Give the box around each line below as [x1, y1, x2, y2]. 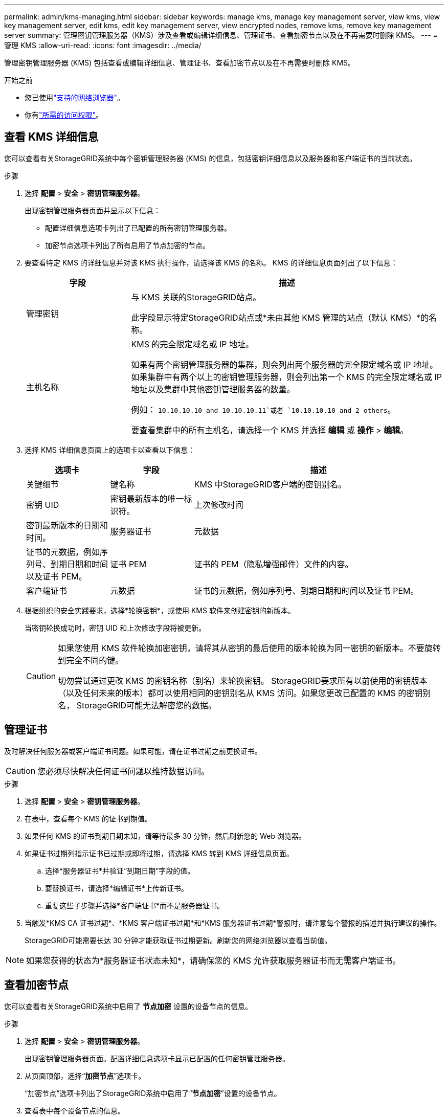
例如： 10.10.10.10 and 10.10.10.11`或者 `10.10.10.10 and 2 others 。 [131, 404, 396, 415]
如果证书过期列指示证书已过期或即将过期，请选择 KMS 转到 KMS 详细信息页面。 [25, 848, 294, 858]
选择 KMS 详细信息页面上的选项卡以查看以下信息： [25, 445, 195, 454]
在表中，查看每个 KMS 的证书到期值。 [25, 814, 152, 823]
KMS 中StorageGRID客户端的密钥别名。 [194, 479, 346, 489]
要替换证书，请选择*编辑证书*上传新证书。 [45, 883, 189, 892]
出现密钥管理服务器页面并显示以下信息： [25, 206, 161, 215]
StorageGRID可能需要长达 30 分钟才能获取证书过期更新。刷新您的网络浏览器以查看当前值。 [25, 935, 332, 945]
